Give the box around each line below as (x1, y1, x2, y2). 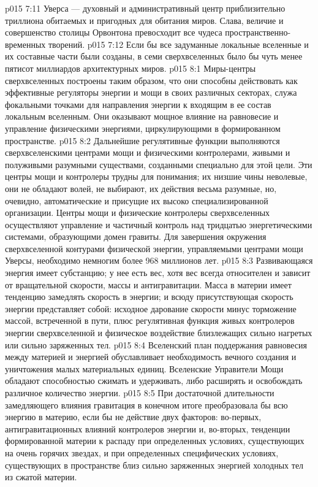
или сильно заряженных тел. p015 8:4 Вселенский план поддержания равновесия (5, 338, 307, 351)
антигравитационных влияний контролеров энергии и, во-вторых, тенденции (5, 422, 290, 435)
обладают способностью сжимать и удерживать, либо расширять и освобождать (5, 374, 303, 387)
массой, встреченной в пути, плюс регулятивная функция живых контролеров (5, 314, 295, 327)
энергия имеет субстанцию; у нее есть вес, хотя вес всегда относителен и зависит (5, 266, 311, 279)
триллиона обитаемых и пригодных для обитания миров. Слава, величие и (5, 13, 284, 26)
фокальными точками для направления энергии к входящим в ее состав (5, 98, 271, 110)
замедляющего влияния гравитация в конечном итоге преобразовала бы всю (5, 398, 288, 411)
